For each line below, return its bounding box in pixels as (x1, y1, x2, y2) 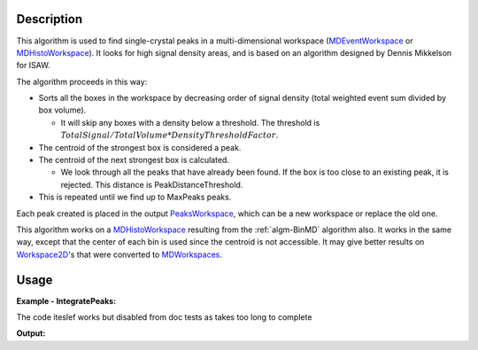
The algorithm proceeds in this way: (16, 76, 148, 87)
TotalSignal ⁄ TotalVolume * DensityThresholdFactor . (60, 129, 279, 141)
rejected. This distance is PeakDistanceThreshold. (60, 179, 243, 190)
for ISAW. (16, 60, 50, 71)
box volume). (38, 105, 87, 115)
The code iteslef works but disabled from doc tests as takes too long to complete (16, 312, 312, 323)
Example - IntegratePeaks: (16, 295, 117, 306)
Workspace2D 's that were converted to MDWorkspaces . (16, 249, 223, 260)
